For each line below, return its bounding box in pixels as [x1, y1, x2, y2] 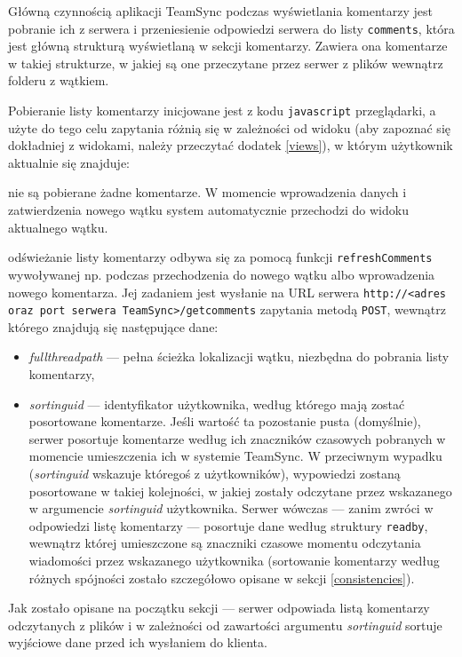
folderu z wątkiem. [8, 71, 109, 90]
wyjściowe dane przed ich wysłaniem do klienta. [8, 633, 267, 652]
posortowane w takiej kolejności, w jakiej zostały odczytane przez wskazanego [28, 481, 452, 500]
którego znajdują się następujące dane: [8, 317, 219, 336]
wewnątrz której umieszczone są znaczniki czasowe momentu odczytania [28, 534, 421, 552]
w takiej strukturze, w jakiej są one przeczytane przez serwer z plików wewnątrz [8, 53, 443, 72]
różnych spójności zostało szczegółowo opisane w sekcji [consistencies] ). [28, 568, 415, 587]
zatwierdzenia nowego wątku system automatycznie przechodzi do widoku [8, 201, 409, 219]
